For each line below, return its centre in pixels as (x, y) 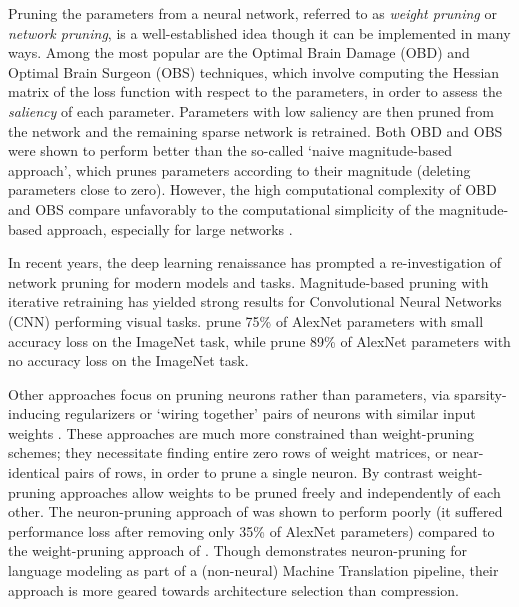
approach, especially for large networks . (169, 228)
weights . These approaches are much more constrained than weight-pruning (241, 432)
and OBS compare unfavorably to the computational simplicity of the (221, 208)
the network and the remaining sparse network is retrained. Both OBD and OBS (255, 130)
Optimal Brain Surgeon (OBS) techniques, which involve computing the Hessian (254, 71)
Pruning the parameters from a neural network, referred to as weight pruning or (252, 13)
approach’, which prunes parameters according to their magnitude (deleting (239, 169)
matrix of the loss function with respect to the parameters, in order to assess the (255, 91)
